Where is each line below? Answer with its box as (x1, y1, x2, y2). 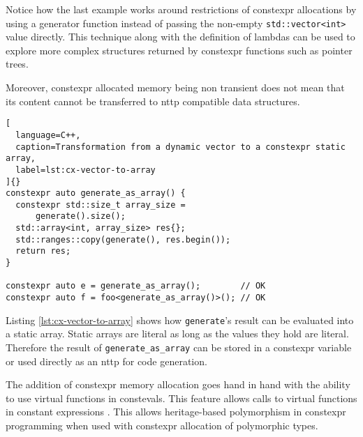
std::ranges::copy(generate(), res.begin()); (15, 234, 231, 245)
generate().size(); (35, 211, 126, 222)
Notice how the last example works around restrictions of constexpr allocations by (6, 2, 357, 16)
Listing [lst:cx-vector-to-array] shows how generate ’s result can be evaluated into (6, 312, 354, 327)
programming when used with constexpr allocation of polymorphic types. (6, 418, 318, 432)
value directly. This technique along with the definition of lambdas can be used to (6, 29, 355, 44)
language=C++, (15, 130, 81, 140)
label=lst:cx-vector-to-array (15, 164, 156, 175)
